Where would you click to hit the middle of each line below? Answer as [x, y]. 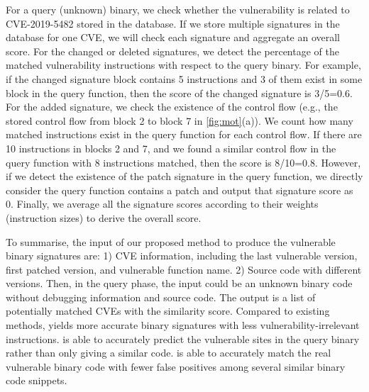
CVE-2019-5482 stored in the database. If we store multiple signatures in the [173, 23]
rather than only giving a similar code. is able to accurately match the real [169, 353]
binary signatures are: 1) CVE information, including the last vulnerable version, [182, 256]
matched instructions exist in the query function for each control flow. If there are [184, 134]
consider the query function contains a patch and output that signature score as [180, 190]
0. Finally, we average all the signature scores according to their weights [162, 204]
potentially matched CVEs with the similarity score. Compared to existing [168, 311]
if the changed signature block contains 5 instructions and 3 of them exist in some [184, 78]
